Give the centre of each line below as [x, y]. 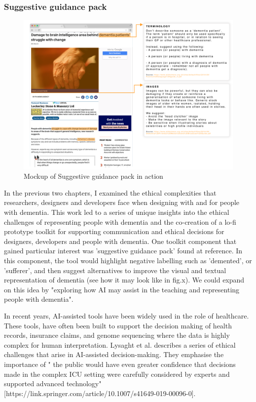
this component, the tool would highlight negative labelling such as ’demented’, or [128, 260]
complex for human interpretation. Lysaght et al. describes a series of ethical [120, 344]
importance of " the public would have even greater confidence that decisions [120, 364]
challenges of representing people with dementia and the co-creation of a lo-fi [120, 221]
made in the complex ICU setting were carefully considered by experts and [117, 374]
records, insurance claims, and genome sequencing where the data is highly [117, 335]
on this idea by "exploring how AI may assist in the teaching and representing [122, 289]
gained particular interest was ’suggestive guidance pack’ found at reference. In [123, 251]
